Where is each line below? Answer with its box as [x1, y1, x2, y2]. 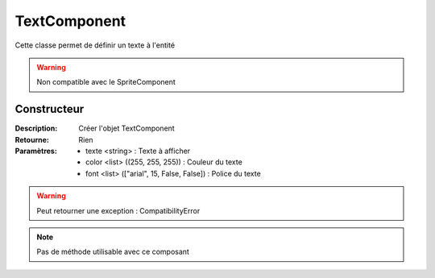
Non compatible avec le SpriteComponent [36, 77, 176, 87]
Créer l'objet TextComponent [78, 123, 175, 133]
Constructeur [14, 102, 85, 116]
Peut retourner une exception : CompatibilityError [36, 205, 201, 215]
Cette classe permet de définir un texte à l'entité [14, 40, 176, 50]
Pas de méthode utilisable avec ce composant [36, 247, 189, 257]
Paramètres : [14, 146, 58, 156]
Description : [14, 123, 58, 133]
